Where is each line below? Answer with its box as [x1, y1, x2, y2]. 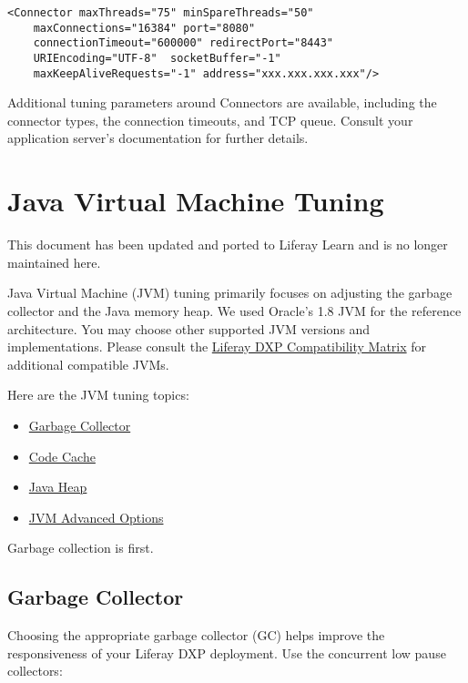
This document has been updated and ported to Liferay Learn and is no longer [7, 235, 448, 254]
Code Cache [28, 446, 96, 465]
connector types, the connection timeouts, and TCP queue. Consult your [7, 110, 413, 129]
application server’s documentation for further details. [7, 128, 309, 148]
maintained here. [7, 252, 101, 271]
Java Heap [28, 477, 87, 496]
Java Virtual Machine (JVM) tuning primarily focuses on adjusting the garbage [7, 283, 453, 302]
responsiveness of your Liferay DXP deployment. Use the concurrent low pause [7, 643, 446, 662]
